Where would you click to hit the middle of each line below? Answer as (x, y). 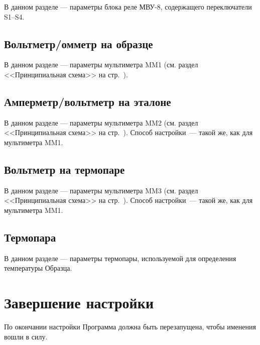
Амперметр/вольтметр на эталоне (88, 101)
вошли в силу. (26, 336)
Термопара (30, 237)
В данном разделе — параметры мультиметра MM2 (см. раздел (101, 122)
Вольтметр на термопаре (64, 169)
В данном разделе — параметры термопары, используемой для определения (120, 258)
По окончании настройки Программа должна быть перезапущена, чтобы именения (130, 327)
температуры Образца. (38, 268)
